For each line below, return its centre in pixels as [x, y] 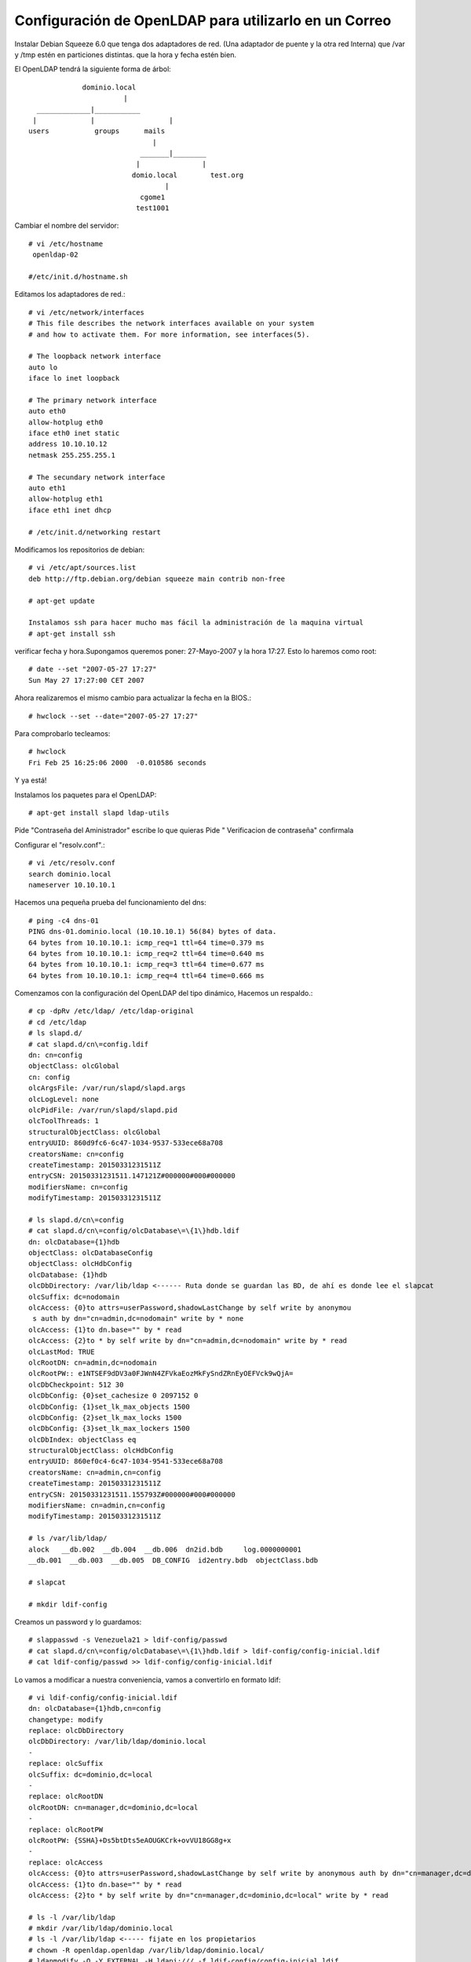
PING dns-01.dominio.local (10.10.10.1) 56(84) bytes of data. [153, 932]
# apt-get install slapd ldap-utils [99, 813]
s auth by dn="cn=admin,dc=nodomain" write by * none [138, 1319]
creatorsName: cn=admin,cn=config [95, 1472]
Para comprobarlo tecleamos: [62, 734]
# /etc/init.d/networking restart [95, 532]
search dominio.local [70, 874]
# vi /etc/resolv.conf [72, 863]
